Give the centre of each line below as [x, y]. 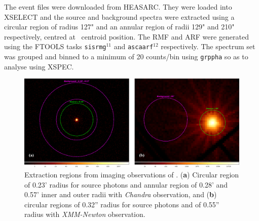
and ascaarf [134, 46]
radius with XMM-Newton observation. [85, 214]
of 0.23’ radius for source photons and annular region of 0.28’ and [126, 184]
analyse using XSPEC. [39, 66]
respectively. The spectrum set [208, 46]
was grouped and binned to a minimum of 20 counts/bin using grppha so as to [126, 57]
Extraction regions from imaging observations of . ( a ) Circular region [132, 175]
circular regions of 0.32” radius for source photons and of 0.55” [122, 204]
